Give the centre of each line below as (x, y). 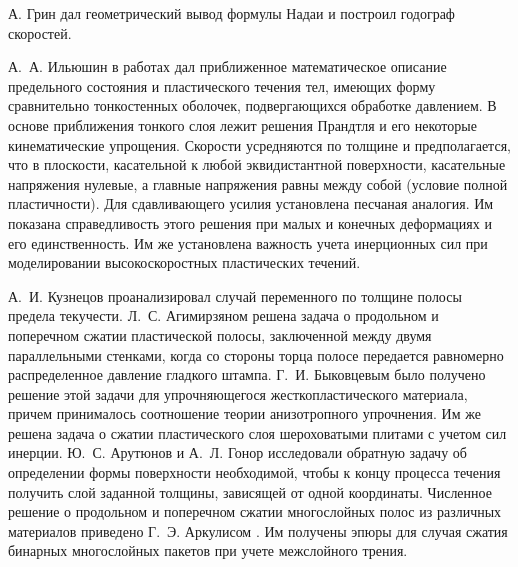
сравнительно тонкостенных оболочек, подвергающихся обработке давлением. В (252, 105)
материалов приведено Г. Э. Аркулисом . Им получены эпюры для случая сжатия (258, 530)
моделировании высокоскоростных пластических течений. (184, 262)
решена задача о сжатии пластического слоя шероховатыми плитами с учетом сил (257, 432)
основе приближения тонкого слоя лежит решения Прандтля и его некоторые (242, 124)
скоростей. (40, 32)
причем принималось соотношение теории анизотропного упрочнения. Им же (244, 413)
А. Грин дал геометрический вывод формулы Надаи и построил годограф (231, 13)
